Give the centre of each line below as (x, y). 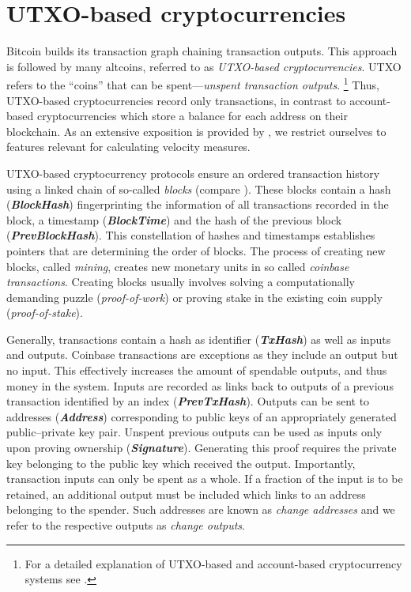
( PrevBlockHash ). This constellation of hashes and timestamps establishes (191, 235)
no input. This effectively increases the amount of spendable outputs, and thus (197, 370)
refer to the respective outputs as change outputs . (126, 525)
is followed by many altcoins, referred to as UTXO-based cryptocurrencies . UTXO (204, 66)
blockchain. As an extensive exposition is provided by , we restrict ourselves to (196, 131)
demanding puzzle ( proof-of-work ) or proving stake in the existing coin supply (194, 297)
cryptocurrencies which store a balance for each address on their (192, 116)
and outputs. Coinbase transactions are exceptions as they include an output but (202, 354)
